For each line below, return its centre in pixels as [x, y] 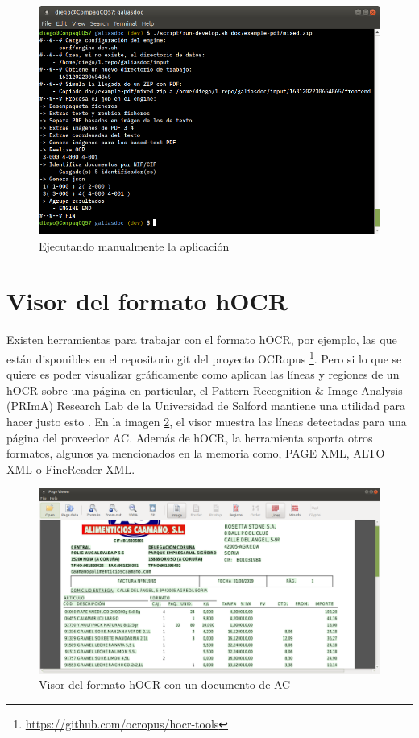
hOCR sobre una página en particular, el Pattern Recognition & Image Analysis [205, 390]
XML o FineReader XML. [71, 469]
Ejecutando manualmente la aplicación [134, 245]
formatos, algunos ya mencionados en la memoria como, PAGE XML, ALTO [196, 453]
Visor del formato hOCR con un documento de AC [165, 684]
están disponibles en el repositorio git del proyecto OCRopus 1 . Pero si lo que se [204, 357]
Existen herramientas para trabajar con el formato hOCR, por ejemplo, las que [202, 340]
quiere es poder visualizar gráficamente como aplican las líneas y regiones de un [203, 374]
